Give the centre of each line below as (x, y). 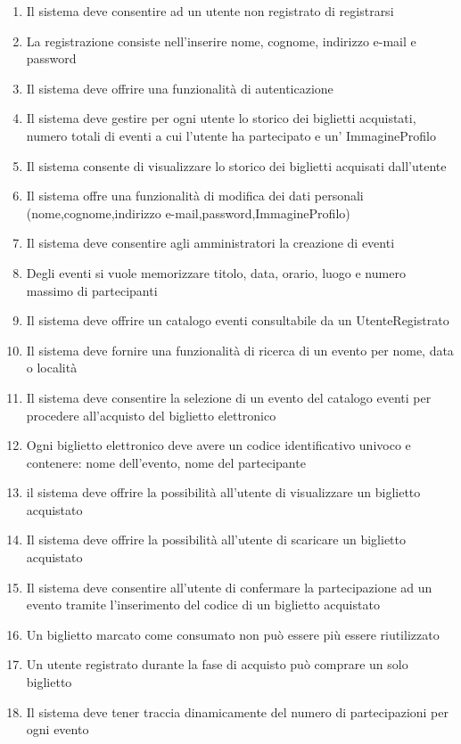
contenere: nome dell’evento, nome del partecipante (166, 462)
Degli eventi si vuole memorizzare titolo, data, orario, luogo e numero (216, 272)
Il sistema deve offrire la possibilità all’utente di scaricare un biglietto (216, 540)
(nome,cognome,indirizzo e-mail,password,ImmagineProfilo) (188, 213)
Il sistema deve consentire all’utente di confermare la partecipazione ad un (229, 587)
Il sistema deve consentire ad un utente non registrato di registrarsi (210, 11)
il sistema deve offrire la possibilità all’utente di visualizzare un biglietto (223, 492)
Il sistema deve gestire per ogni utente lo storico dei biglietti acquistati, (221, 118)
